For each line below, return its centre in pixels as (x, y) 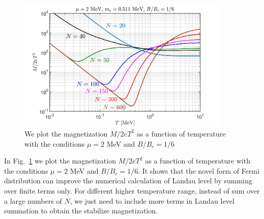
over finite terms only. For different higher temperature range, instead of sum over (132, 190)
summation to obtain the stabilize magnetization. (81, 211)
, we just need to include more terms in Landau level (152, 200)
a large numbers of (33, 200)
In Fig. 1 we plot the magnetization (60, 161)
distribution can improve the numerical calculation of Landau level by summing (128, 181)
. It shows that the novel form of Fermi (199, 170)
